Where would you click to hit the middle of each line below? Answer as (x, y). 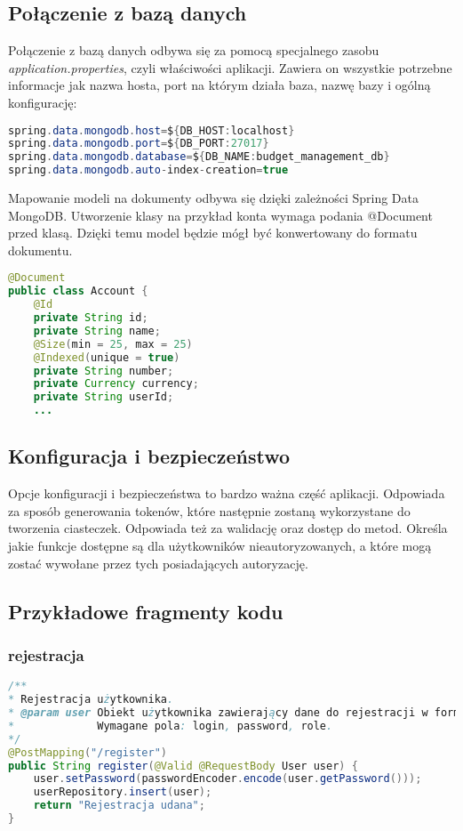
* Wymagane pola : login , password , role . (171, 726)
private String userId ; (104, 397)
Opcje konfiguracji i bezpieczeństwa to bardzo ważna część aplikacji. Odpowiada (227, 493)
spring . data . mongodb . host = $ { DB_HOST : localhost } (152, 130)
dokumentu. (40, 250)
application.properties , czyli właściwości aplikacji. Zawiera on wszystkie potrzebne (230, 67)
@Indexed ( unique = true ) (107, 357)
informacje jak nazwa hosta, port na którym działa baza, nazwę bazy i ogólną (220, 85)
